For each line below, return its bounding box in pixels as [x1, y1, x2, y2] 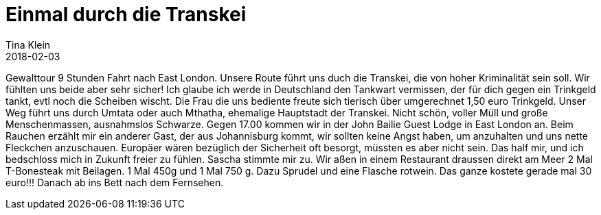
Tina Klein [5, 38, 51, 51]
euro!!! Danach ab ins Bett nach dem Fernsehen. [5, 176, 224, 188]
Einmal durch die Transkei [5, 3, 247, 26]
